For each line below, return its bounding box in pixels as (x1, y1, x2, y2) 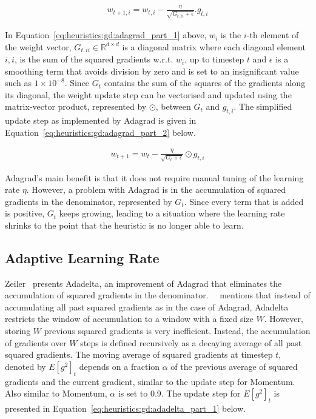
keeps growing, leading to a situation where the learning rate (59, 207, 285, 220)
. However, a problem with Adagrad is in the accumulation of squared (26, 183, 286, 196)
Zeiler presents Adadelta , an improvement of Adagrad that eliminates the (5, 277, 282, 289)
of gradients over (5, 336, 67, 349)
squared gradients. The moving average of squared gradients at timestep (5, 348, 273, 361)
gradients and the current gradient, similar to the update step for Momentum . (5, 375, 295, 387)
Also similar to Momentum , (5, 387, 107, 400)
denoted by (5, 360, 46, 372)
